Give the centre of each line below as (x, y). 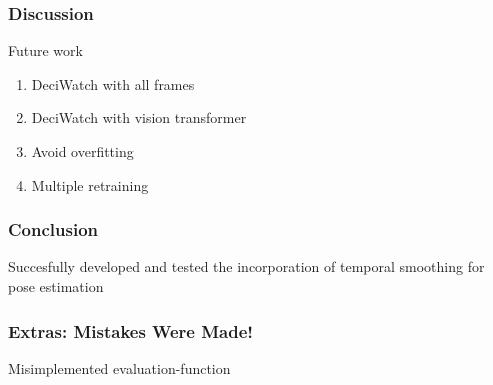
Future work (45, 50)
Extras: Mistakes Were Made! (131, 330)
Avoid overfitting (82, 151)
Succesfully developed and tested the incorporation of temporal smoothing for (246, 266)
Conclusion (53, 229)
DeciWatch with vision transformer (139, 117)
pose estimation (56, 286)
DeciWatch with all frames (113, 83)
